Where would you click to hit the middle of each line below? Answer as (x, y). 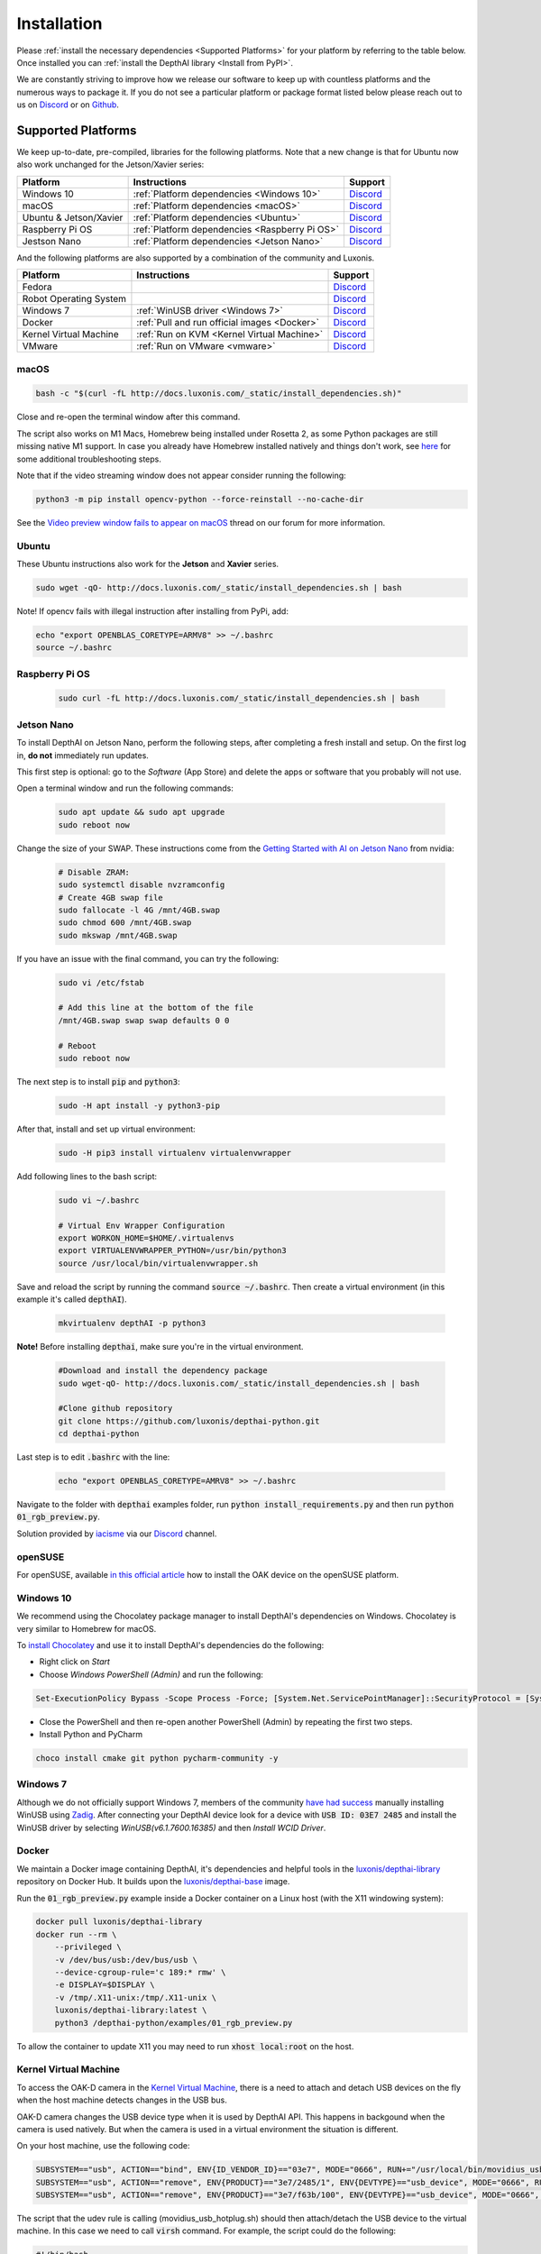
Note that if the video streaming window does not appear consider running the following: (181, 475)
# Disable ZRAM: (94, 872)
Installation (60, 23)
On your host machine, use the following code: (103, 2146)
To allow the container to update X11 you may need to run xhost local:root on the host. (185, 2046)
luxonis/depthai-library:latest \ (131, 2010)
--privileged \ (88, 1947)
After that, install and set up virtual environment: (106, 1129)
